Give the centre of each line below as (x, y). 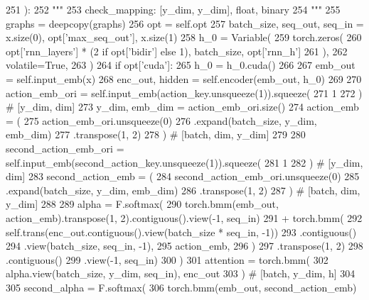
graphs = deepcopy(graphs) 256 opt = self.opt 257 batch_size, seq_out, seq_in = (185, 23)
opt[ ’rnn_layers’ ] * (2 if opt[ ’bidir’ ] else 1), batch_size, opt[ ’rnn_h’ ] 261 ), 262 (177, 51)
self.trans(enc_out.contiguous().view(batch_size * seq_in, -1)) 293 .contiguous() (181, 232)
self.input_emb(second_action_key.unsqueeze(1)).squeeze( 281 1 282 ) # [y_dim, (184, 162)
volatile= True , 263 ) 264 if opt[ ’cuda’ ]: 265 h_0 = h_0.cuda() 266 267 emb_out (181, 65)
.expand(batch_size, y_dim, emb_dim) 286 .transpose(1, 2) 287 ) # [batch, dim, (183, 190)
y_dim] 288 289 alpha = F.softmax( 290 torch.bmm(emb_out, (142, 204)
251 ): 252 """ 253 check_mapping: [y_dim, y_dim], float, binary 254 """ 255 (173, 9)
